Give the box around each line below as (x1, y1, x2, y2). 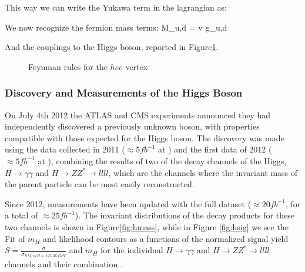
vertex (125, 60, 148, 72)
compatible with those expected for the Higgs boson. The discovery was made (5, 131, 284, 144)
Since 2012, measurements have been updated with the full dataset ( (5, 197, 252, 210)
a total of (5, 209, 38, 221)
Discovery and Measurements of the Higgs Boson (5, 85, 243, 100)
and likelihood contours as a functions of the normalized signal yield (42, 232, 289, 244)
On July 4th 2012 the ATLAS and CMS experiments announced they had (5, 108, 271, 121)
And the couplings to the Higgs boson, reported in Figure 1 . (5, 41, 219, 53)
